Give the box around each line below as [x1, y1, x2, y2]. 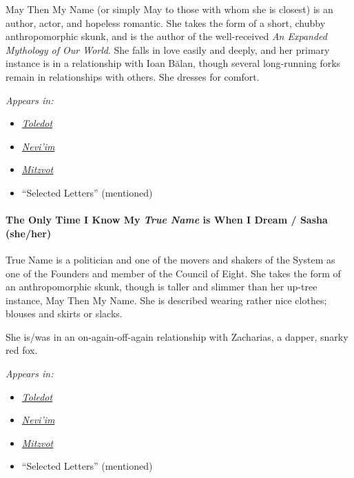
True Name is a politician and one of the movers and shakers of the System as [6, 252, 335, 266]
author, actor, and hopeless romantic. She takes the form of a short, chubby [6, 15, 326, 30]
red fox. [6, 343, 38, 357]
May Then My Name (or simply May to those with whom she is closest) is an [6, 2, 333, 16]
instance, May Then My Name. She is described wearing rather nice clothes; [6, 292, 327, 307]
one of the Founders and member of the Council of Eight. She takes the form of [6, 266, 341, 280]
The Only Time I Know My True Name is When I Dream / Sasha [6, 212, 328, 227]
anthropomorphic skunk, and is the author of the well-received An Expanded [6, 29, 327, 43]
